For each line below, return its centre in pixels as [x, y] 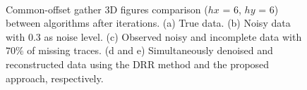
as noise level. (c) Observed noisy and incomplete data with [173, 36]
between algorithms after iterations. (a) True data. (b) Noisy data [148, 23]
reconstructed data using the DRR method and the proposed [138, 64]
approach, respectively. [55, 78]
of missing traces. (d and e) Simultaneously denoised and [150, 50]
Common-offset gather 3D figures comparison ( [107, 9]
